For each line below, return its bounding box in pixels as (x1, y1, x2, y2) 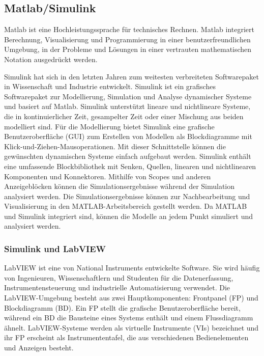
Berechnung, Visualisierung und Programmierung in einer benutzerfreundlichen (4, 34, 251, 44)
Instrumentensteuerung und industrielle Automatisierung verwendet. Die (4, 282, 230, 293)
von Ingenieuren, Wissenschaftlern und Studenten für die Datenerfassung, (4, 272, 233, 283)
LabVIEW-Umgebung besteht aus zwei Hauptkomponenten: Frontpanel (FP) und (4, 292, 258, 303)
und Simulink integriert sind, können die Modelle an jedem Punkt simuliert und (4, 210, 253, 221)
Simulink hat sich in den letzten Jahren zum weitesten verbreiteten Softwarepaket (4, 71, 259, 81)
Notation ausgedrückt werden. (4, 53, 98, 64)
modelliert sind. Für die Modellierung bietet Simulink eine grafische (4, 121, 215, 131)
